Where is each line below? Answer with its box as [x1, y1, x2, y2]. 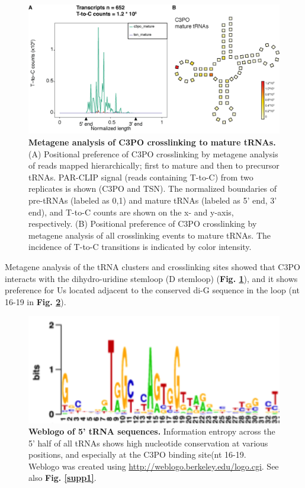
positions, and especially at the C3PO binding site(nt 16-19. [28, 448, 246, 461]
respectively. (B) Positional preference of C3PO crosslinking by [28, 217, 257, 230]
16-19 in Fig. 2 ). [5, 295, 66, 308]
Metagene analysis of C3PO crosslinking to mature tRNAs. [28, 135, 276, 148]
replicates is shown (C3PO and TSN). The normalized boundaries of [28, 182, 277, 195]
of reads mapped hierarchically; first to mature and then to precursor [28, 159, 280, 172]
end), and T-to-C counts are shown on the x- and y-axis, [28, 205, 234, 218]
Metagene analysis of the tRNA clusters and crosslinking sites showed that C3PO [5, 260, 300, 272]
